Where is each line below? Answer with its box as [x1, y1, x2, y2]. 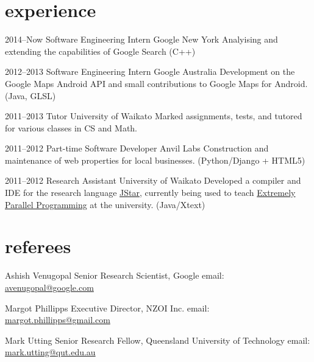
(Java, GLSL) [5, 89, 56, 102]
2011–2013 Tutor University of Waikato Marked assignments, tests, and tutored [5, 110, 302, 122]
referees [5, 234, 71, 259]
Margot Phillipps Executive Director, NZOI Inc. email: [5, 301, 210, 314]
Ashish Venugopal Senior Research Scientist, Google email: [5, 269, 224, 282]
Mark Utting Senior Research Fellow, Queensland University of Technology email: [5, 333, 310, 346]
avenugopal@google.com [5, 280, 94, 293]
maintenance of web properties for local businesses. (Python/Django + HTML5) [5, 153, 305, 166]
